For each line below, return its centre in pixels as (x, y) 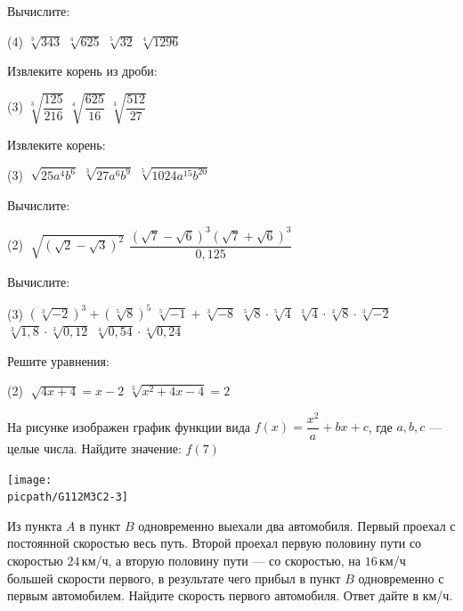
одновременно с (401, 578)
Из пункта (35, 525)
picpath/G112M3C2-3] (68, 497)
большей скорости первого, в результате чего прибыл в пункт (174, 578)
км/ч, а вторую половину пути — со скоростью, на (221, 561)
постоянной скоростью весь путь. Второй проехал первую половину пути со (215, 543)
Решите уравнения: (58, 360)
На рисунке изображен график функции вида (129, 426)
